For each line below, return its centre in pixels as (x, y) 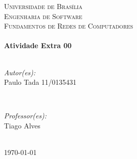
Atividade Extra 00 (38, 45)
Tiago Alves (22, 125)
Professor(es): (25, 116)
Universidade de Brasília (43, 6)
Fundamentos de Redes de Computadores (69, 26)
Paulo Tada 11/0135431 (40, 82)
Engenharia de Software (43, 16)
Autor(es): (20, 72)
